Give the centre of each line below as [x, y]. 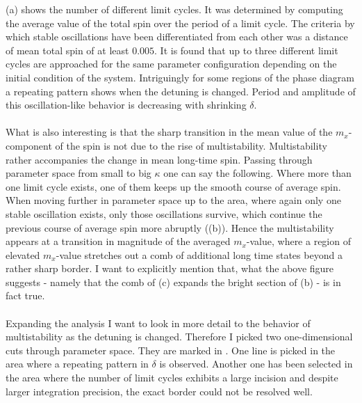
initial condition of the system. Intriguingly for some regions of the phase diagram [180, 77]
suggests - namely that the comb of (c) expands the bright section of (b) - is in [173, 282]
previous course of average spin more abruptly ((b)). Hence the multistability [170, 227]
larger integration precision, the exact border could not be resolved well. [159, 391]
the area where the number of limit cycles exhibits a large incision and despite [172, 378]
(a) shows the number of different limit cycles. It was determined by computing [174, 9]
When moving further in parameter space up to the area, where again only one [173, 200]
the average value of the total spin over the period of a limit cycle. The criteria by [180, 23]
